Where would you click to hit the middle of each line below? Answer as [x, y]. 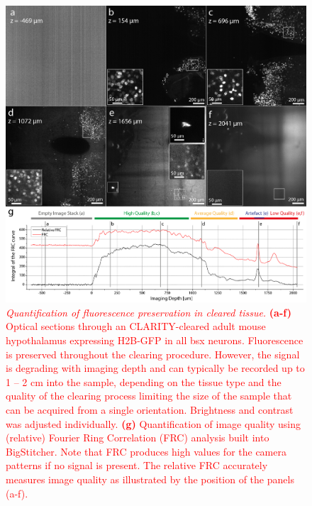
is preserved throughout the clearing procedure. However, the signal [153, 354]
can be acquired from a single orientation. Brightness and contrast [150, 409]
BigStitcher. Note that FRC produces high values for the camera [146, 451]
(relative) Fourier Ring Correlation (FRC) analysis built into [138, 438]
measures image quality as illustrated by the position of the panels [150, 479]
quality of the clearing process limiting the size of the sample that [149, 396]
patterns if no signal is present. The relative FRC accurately [137, 465]
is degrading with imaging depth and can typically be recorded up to [155, 368]
